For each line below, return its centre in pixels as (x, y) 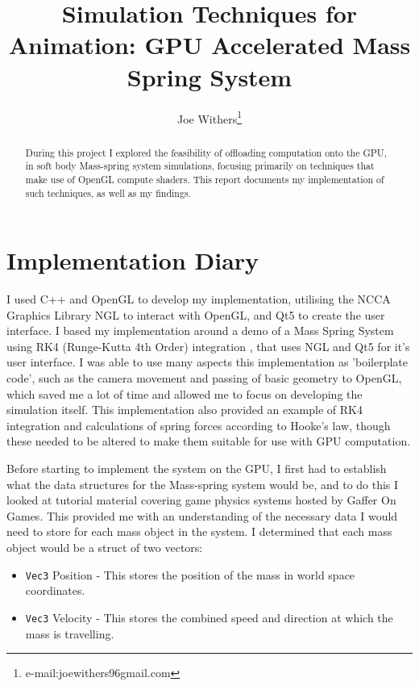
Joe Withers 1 (209, 117)
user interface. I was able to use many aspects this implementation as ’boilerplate (207, 362)
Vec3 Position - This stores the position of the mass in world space (190, 574)
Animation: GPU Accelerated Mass (209, 45)
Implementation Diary (133, 260)
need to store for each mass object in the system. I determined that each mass (199, 531)
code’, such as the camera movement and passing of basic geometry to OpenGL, (204, 378)
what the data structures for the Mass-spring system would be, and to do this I (203, 484)
